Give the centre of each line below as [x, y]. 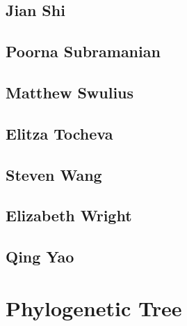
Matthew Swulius [70, 92]
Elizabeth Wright [69, 215]
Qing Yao [40, 257]
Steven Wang [54, 174]
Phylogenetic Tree [94, 308]
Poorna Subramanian [83, 51]
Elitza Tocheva [59, 133]
